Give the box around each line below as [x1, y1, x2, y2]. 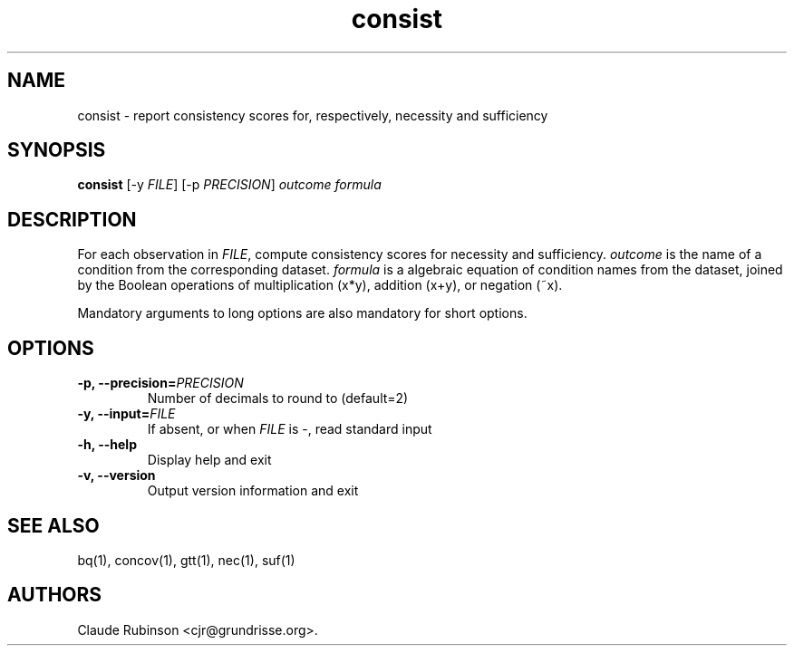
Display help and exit [147, 452, 272, 468]
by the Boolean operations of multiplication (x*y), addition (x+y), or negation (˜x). [77, 277, 563, 293]
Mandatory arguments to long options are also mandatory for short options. [77, 305, 528, 322]
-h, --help [77, 437, 137, 453]
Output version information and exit [147, 483, 359, 499]
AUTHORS [7, 583, 102, 607]
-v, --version [77, 467, 156, 484]
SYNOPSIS [7, 139, 106, 162]
